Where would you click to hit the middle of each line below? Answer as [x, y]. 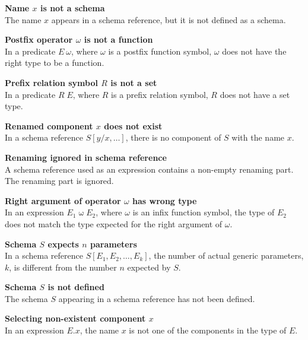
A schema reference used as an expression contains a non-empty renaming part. [149, 169]
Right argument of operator [63, 200]
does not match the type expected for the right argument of [114, 223]
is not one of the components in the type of [208, 330]
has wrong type [165, 200]
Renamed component [49, 125]
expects [63, 244]
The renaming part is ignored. [59, 181]
